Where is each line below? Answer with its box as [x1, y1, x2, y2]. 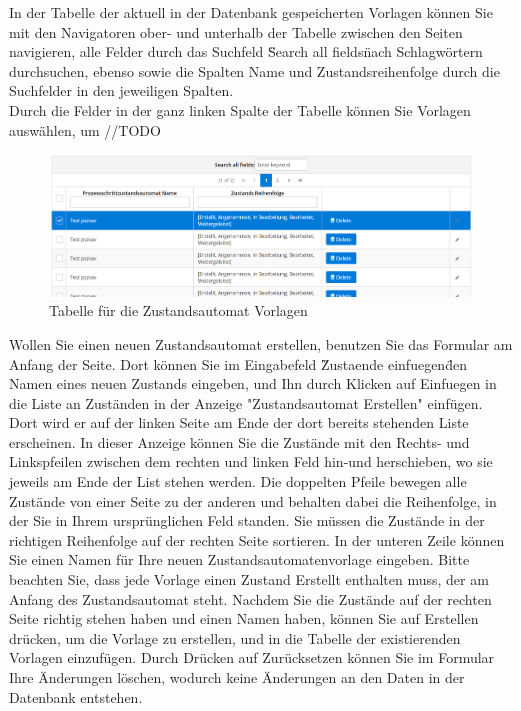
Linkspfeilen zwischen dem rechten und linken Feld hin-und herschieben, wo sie [9, 451, 493, 472]
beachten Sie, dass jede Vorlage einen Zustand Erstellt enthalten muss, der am [9, 569, 489, 590]
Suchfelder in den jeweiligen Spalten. [9, 80, 234, 101]
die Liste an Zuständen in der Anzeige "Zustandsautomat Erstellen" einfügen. [9, 392, 483, 413]
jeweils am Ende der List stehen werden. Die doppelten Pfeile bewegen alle [9, 471, 467, 492]
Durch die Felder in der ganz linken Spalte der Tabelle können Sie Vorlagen [9, 99, 471, 120]
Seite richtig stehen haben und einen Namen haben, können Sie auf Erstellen [9, 608, 479, 629]
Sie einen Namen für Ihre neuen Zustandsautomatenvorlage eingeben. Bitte [9, 549, 470, 570]
